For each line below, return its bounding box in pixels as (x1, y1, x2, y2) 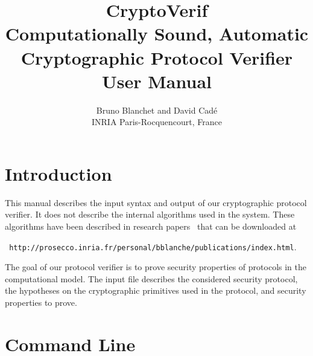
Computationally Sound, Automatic (5, 21, 309, 46)
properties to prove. (5, 296, 77, 309)
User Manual (102, 68, 212, 93)
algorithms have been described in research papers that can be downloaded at (5, 220, 297, 232)
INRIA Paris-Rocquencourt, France (91, 115, 223, 128)
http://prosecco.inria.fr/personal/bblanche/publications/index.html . (9, 240, 297, 253)
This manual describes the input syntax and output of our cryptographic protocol (5, 196, 307, 209)
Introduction (5, 161, 112, 186)
